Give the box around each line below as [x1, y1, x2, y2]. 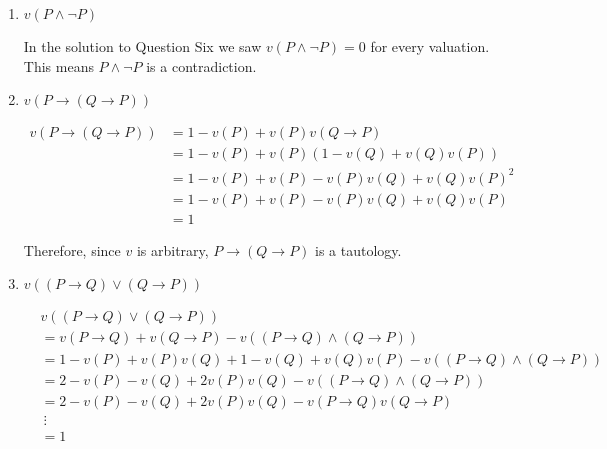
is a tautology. [315, 239, 402, 260]
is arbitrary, [136, 239, 209, 260]
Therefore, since [23, 239, 121, 260]
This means [23, 55, 94, 76]
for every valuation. [370, 36, 490, 56]
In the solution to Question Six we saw [23, 36, 262, 56]
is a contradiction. [146, 55, 257, 76]
